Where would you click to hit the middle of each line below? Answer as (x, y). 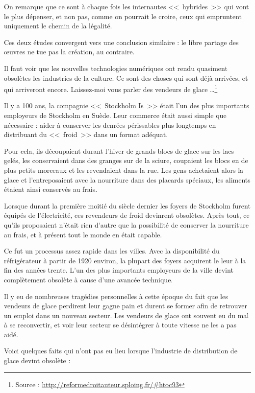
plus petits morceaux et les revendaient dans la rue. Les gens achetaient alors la (124, 170)
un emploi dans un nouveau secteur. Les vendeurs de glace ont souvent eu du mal (127, 315)
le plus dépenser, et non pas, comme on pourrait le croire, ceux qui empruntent (123, 16)
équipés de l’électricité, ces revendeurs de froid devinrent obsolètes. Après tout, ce (127, 215)
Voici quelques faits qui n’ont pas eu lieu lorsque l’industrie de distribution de (121, 351)
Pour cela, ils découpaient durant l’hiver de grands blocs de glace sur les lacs (119, 150)
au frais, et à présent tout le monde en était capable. (83, 234)
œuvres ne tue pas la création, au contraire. (69, 52)
